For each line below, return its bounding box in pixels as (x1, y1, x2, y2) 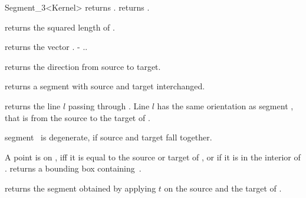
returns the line (5, 99, 61, 112)
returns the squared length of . (5, 21, 115, 33)
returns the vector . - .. (5, 41, 88, 53)
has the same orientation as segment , (157, 99, 294, 112)
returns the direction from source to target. (5, 60, 161, 72)
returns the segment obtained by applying (5, 182, 156, 194)
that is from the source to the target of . (5, 111, 150, 123)
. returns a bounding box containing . (5, 162, 142, 174)
